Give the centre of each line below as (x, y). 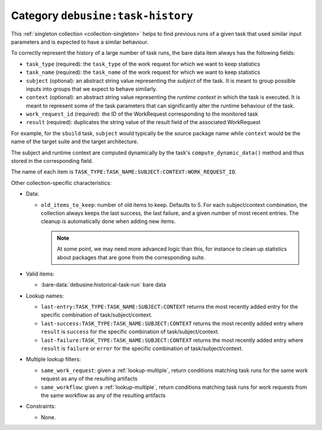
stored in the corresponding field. (52, 161)
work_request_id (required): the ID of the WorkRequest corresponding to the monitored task (142, 114)
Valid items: (40, 274)
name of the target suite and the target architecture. (75, 142)
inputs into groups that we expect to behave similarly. (92, 89)
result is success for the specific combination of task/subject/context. (130, 332)
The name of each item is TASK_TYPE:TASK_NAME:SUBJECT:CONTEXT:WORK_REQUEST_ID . (124, 172)
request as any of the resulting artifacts (89, 379)
